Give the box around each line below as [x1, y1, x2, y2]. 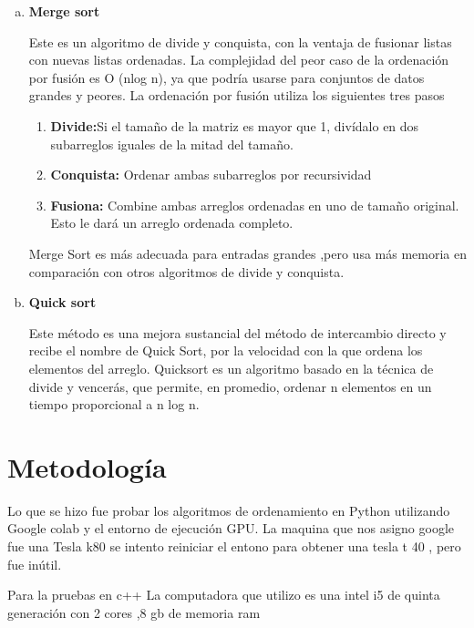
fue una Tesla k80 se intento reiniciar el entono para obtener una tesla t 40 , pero [7, 537, 461, 555]
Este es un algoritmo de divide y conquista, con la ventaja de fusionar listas [28, 32, 452, 51]
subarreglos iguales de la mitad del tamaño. [50, 134, 294, 153]
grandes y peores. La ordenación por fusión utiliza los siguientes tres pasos [28, 86, 445, 105]
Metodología [7, 448, 167, 485]
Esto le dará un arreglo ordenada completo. [50, 213, 294, 232]
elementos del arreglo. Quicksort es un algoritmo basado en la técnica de [28, 358, 434, 377]
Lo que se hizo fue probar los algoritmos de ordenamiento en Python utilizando [7, 500, 450, 520]
